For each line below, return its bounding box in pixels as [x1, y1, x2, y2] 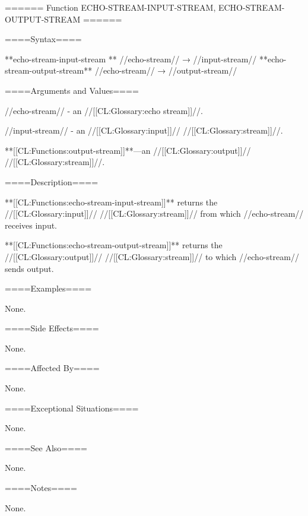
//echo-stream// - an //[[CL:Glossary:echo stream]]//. [5, 104, 203, 116]
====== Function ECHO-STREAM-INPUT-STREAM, [5, 1, 216, 13]
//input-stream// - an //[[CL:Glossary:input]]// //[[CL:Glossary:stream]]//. [5, 124, 283, 137]
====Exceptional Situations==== [5, 401, 139, 414]
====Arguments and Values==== [5, 84, 139, 96]
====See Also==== [5, 441, 87, 454]
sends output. [5, 262, 54, 274]
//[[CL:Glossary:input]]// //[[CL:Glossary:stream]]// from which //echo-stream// [5, 207, 304, 220]
